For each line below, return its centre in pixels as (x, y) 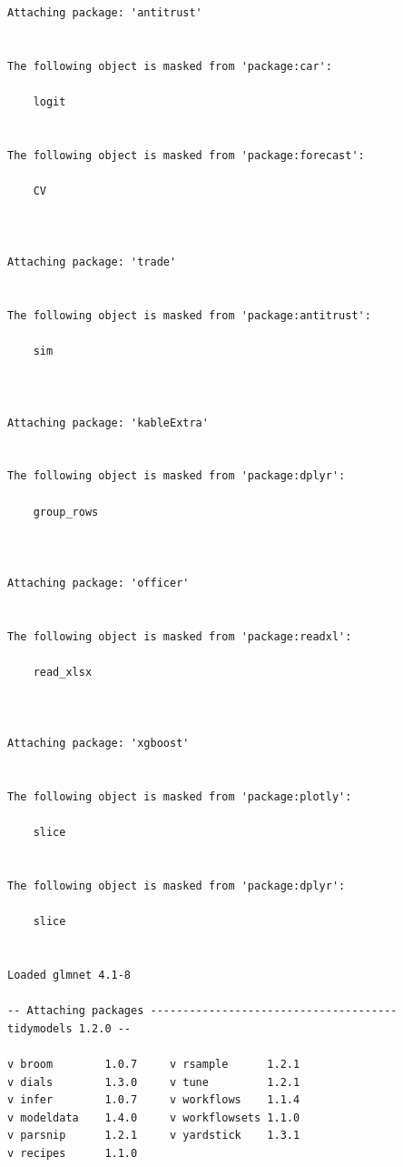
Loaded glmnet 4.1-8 (69, 976)
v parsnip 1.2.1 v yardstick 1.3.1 (154, 1136)
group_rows (66, 512)
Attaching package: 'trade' (92, 262)
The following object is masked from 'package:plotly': (180, 797)
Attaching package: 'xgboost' (98, 744)
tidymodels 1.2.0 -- (69, 1028)
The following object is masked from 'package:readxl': (180, 636)
